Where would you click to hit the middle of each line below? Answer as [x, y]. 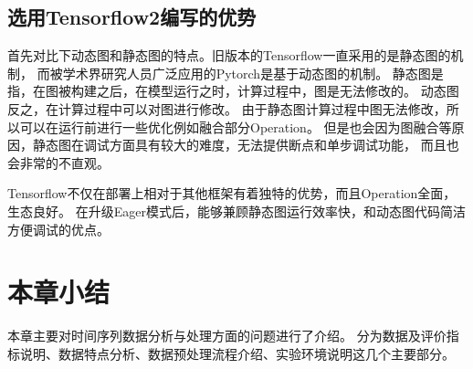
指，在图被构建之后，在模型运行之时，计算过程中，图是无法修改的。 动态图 [233, 91]
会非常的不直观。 [58, 162]
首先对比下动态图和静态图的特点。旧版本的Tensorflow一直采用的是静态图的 [229, 55]
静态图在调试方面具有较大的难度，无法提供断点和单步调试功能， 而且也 [246, 145]
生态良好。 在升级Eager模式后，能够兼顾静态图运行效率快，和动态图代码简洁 [236, 211]
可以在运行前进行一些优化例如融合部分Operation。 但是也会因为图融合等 [236, 127]
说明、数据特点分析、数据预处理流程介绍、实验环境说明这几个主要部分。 [237, 353]
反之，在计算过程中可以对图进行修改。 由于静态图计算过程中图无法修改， [227, 108]
